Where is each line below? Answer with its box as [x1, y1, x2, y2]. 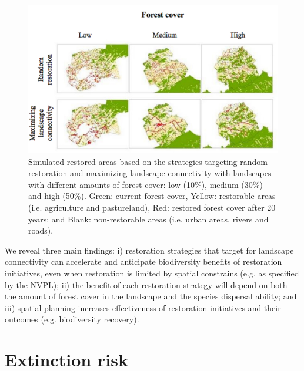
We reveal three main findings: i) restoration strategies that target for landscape [5, 244, 294, 256]
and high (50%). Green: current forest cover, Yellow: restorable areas [28, 190, 276, 202]
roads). [28, 224, 54, 237]
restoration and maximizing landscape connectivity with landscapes [28, 167, 272, 179]
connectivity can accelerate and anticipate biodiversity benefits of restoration [5, 255, 282, 268]
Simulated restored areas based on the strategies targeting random [28, 155, 268, 167]
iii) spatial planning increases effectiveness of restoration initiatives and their [5, 301, 281, 313]
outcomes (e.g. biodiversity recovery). [5, 313, 139, 325]
